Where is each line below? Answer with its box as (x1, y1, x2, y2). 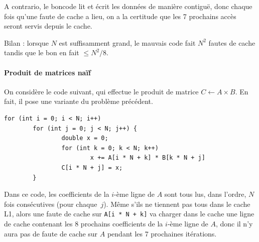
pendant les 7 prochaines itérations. (107, 228, 217, 238)
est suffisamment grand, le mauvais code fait (59, 37, 196, 48)
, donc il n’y (215, 218, 253, 228)
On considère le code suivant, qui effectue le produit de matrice (4, 86, 199, 96)
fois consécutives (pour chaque (4, 198, 97, 209)
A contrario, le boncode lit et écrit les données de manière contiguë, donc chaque (4, 1, 252, 11)
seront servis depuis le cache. (4, 21, 92, 31)
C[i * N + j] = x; (61, 164, 123, 171)
